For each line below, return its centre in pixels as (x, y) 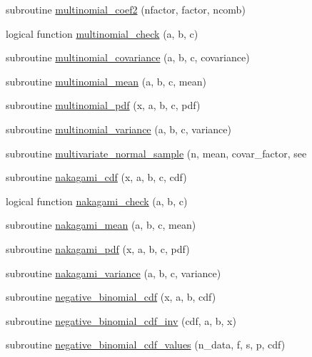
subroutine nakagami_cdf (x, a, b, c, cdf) (96, 177)
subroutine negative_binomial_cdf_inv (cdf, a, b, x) (121, 320)
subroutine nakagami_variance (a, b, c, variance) (114, 273)
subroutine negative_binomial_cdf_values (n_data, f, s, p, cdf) (146, 345)
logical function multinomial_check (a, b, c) (102, 33)
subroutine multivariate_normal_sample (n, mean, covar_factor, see (156, 153)
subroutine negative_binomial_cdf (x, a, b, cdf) (111, 297)
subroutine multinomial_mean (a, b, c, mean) (106, 81)
